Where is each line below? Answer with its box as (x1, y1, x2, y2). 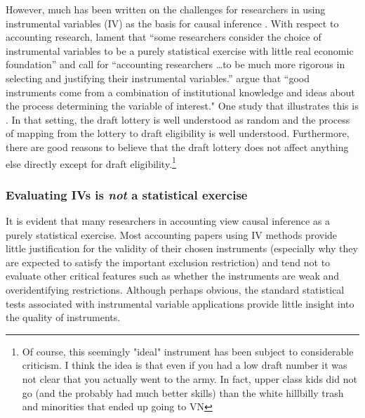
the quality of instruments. (6, 310, 121, 325)
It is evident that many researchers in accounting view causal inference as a (6, 214, 331, 228)
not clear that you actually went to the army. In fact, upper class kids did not (22, 371, 357, 386)
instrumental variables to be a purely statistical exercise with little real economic (6, 43, 354, 58)
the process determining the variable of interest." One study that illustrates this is (6, 98, 359, 113)
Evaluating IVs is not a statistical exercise (6, 185, 248, 203)
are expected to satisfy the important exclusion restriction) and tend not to (6, 254, 331, 269)
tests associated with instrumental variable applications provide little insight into (6, 296, 354, 311)
